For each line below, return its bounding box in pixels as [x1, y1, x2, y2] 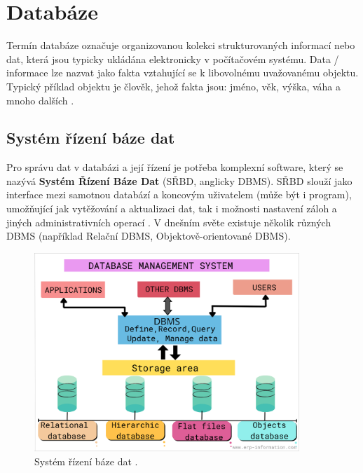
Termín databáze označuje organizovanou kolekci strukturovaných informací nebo [6, 38, 355, 53]
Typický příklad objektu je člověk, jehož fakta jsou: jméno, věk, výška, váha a [6, 78, 341, 93]
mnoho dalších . [6, 92, 74, 107]
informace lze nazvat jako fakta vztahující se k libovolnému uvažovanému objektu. [6, 65, 359, 80]
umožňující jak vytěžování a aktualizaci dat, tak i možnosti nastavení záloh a [6, 201, 337, 216]
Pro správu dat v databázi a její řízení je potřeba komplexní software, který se [6, 160, 343, 174]
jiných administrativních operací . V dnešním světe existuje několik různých [6, 214, 331, 229]
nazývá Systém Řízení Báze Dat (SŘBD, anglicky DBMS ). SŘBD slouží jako [6, 173, 352, 188]
